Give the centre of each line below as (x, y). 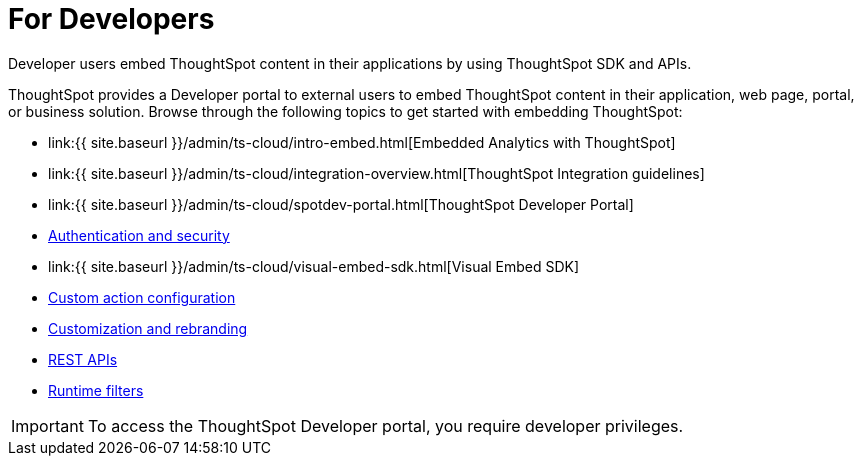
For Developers (111, 19)
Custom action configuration (142, 297)
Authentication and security (139, 235)
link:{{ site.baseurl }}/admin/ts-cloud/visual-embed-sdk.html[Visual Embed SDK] (314, 266)
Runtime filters (96, 390)
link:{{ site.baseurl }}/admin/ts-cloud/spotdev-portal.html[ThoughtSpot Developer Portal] (341, 204)
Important (47, 425)
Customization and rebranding (148, 328)
